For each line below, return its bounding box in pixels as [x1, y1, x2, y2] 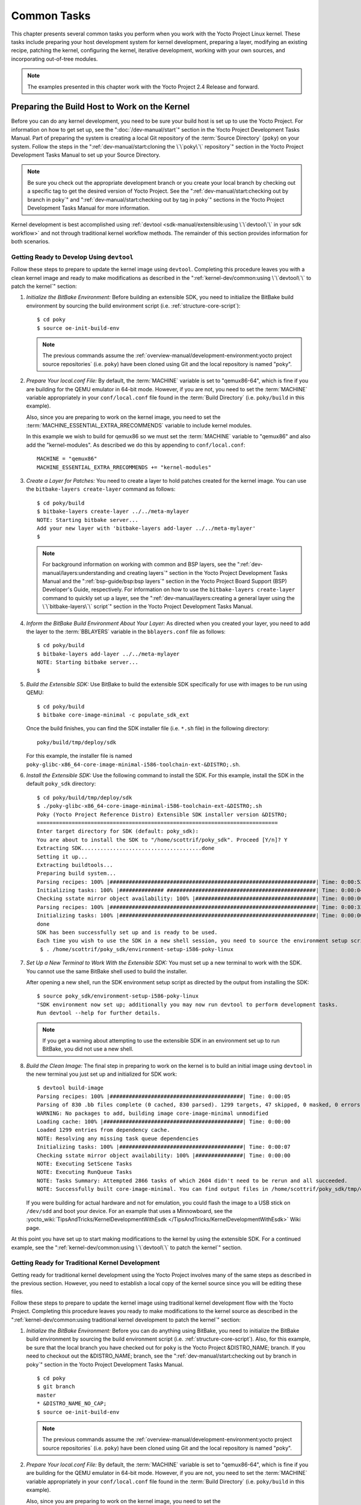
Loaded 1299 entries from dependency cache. [37, 1126, 171, 1134]
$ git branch [37, 1383, 75, 1390]
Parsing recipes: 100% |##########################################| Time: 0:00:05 [37, 1093, 291, 1100]
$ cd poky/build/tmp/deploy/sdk [37, 794, 132, 801]
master [37, 1391, 57, 1398]
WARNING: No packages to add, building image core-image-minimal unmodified [37, 1109, 269, 1117]
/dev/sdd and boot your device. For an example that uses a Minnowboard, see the [26, 1207, 233, 1214]
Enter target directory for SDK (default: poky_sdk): [37, 828, 199, 835]
